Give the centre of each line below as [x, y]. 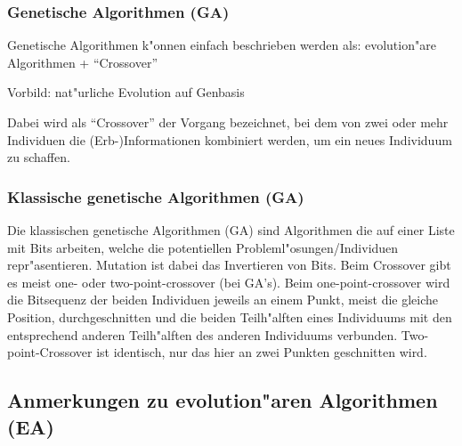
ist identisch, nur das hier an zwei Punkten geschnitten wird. [262, 352]
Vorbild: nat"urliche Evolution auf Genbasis [126, 92]
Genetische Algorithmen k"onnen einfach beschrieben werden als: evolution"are [222, 45]
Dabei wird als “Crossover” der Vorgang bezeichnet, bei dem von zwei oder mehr [228, 122]
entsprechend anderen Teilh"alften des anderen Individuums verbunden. [203, 334]
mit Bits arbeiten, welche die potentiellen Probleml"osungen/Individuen [203, 247]
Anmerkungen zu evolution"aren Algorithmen [223, 400]
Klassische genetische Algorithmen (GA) [156, 196]
